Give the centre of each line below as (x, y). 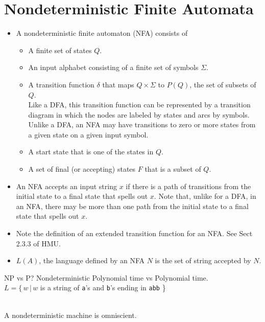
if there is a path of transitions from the (188, 186)
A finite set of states (60, 50)
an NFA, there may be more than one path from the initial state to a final (132, 206)
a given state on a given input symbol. (88, 134)
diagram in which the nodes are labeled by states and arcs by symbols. (139, 114)
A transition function (61, 84)
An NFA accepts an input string (66, 186)
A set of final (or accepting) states (82, 169)
